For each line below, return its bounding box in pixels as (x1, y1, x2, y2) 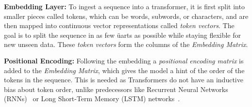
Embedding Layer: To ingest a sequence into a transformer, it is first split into (4, 1, 245, 11)
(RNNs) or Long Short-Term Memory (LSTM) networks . (4, 93, 180, 104)
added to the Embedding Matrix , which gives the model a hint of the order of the (4, 65, 245, 75)
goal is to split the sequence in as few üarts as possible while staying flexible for (4, 30, 241, 40)
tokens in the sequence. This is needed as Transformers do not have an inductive (4, 75, 243, 85)
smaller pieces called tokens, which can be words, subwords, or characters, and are (4, 11, 249, 21)
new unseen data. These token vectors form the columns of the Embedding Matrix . (4, 39, 248, 49)
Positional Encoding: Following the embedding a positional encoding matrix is (4, 55, 244, 65)
